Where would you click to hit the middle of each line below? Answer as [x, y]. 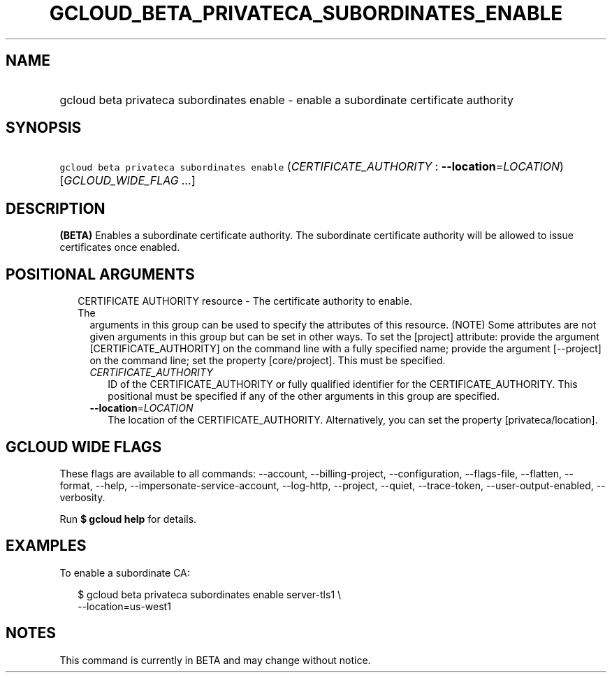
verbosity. [82, 497]
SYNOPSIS [44, 128]
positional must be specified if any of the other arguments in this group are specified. [304, 396]
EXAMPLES [46, 546]
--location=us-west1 [124, 606]
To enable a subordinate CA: [125, 572]
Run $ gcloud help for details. [128, 519]
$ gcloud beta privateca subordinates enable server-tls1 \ [210, 594]
